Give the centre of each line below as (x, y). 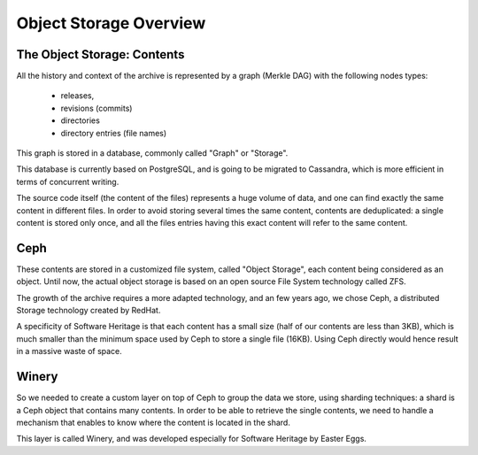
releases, (77, 96)
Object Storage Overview (111, 23)
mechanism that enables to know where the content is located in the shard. (154, 422)
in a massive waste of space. (69, 351)
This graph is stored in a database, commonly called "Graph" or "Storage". (152, 153)
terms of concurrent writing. (68, 181)
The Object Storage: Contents (100, 54)
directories (81, 120)
